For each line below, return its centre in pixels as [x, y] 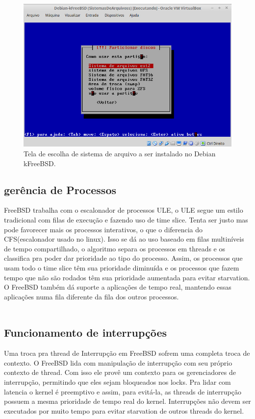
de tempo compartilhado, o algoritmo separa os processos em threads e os [115, 248]
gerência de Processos [60, 189]
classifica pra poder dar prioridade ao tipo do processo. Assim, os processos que [123, 258]
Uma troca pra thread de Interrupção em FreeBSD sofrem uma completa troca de [127, 353]
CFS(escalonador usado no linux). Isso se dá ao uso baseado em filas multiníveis [124, 239]
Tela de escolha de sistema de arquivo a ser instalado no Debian [120, 154]
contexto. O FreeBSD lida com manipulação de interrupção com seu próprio [118, 362]
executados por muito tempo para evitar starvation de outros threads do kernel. [124, 410]
